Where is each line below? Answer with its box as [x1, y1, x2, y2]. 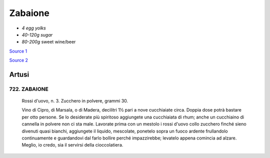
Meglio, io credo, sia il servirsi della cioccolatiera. [21, 142, 123, 148]
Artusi [9, 70, 29, 78]
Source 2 [9, 57, 28, 63]
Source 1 [9, 48, 27, 54]
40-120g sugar [21, 31, 53, 37]
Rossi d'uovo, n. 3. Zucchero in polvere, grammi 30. [21, 98, 128, 104]
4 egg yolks [21, 25, 46, 31]
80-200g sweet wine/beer [21, 39, 76, 45]
